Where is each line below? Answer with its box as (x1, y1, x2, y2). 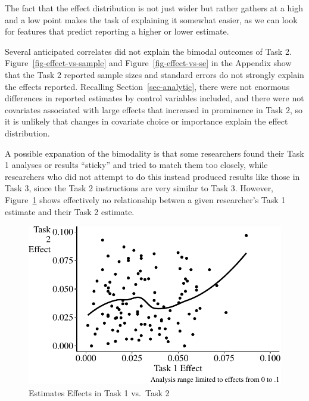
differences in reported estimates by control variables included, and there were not (5, 92, 304, 104)
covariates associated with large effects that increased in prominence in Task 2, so (5, 103, 302, 116)
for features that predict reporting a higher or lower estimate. (5, 25, 229, 38)
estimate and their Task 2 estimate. (5, 205, 135, 217)
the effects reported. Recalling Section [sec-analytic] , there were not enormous (5, 80, 290, 92)
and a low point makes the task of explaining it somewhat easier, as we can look (5, 13, 298, 26)
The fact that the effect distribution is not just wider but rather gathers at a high (5, 2, 304, 14)
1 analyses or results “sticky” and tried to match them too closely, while (5, 158, 268, 171)
